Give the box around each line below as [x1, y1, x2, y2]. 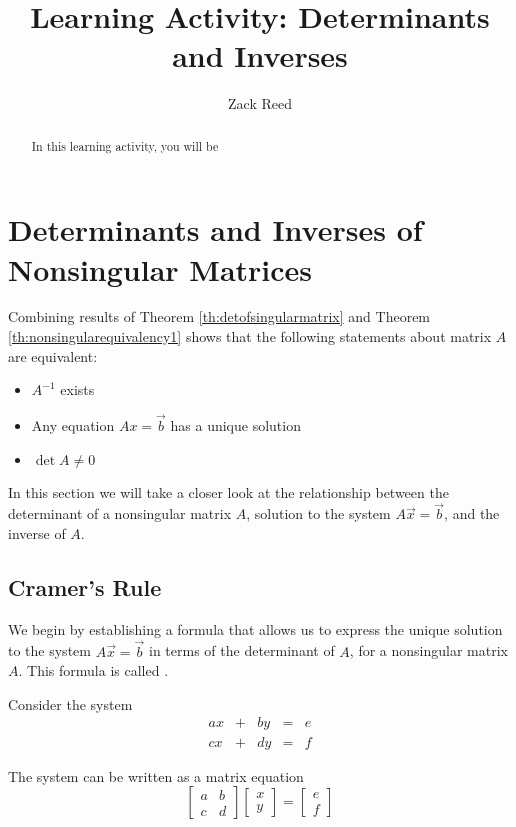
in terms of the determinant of [149, 640, 335, 661]
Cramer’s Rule [8, 572, 162, 603]
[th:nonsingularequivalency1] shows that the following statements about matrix [8, 326, 492, 347]
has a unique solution [170, 415, 301, 436]
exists [60, 379, 95, 400]
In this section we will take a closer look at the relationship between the [8, 481, 449, 502]
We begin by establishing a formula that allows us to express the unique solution [8, 618, 503, 639]
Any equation [31, 415, 115, 436]
